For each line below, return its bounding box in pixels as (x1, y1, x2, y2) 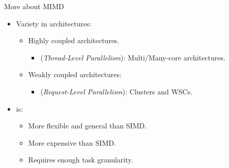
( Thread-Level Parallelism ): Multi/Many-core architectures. (40, 52, 225, 62)
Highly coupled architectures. (28, 35, 120, 46)
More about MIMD (4, 1, 64, 11)
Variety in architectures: (16, 18, 92, 28)
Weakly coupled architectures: (28, 69, 122, 80)
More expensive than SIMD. (28, 137, 116, 148)
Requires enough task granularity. (28, 154, 133, 165)
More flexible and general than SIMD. (28, 120, 147, 131)
